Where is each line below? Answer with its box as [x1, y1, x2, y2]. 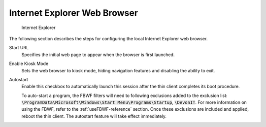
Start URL [9, 45, 29, 51]
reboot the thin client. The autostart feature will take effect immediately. [21, 113, 167, 119]
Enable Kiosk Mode [9, 61, 49, 66]
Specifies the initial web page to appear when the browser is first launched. [21, 52, 175, 58]
